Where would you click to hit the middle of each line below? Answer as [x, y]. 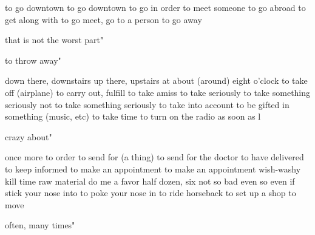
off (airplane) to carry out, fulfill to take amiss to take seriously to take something [158, 92]
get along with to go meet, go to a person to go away [103, 19]
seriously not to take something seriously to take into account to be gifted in [147, 104]
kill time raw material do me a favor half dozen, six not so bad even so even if [150, 181]
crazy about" [29, 136]
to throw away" [33, 60]
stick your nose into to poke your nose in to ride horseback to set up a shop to [151, 193]
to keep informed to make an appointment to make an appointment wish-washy [153, 169]
